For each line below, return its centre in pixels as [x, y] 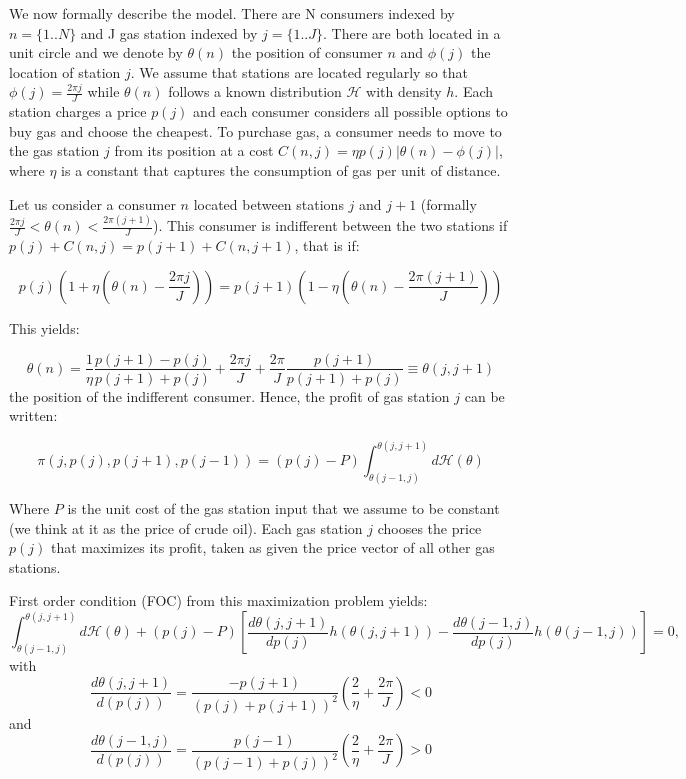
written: [33, 415]
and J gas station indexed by [169, 32]
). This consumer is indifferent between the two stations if [330, 225]
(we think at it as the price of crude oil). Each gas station [186, 527]
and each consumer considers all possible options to [350, 111]
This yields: [44, 327]
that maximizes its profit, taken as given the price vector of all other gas [272, 547]
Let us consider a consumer [92, 203]
